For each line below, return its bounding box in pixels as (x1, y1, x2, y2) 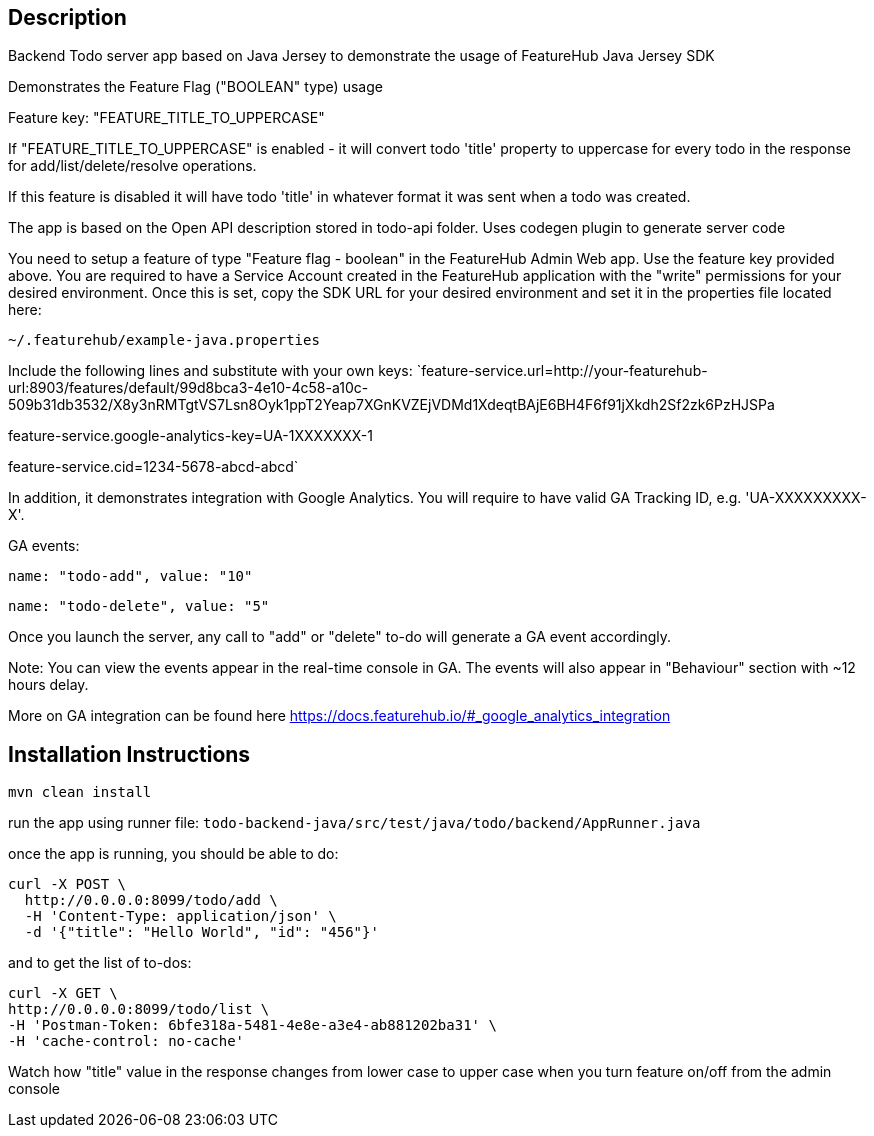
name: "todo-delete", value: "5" (8, 598, 270, 615)
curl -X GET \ (8, 985, 118, 1002)
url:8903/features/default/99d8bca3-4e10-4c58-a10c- (8, 379, 369, 397)
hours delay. (8, 676, 89, 694)
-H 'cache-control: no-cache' (8, 1033, 245, 1050)
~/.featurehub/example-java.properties (8, 332, 320, 349)
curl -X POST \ (8, 876, 127, 893)
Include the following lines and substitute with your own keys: (8, 362, 413, 380)
